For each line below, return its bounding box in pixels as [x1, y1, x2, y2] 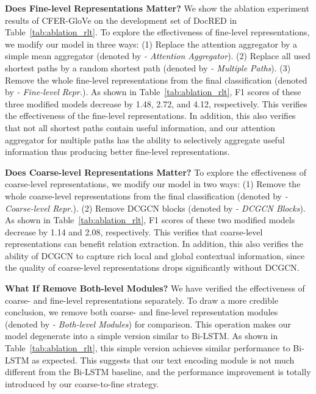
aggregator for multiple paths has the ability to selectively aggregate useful [5, 133, 285, 146]
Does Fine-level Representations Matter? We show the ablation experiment [5, 2, 309, 14]
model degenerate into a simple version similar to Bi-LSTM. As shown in [5, 329, 278, 342]
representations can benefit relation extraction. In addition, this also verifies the [5, 237, 304, 250]
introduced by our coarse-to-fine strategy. [5, 377, 159, 390]
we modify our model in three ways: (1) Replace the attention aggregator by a [5, 37, 298, 50]
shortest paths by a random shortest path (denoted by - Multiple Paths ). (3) [5, 61, 291, 74]
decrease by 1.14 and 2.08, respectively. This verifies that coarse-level [5, 225, 263, 238]
